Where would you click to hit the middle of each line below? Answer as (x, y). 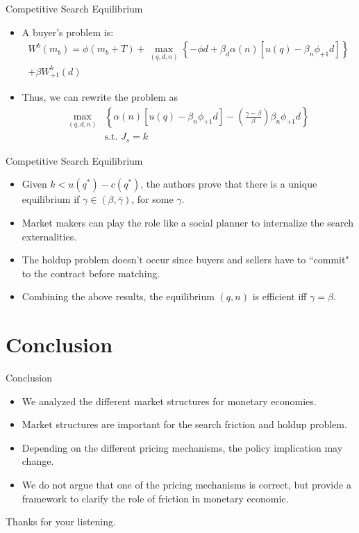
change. (38, 461)
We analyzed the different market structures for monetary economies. (169, 401)
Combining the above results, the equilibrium (118, 296)
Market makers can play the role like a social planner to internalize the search (187, 222)
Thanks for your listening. (61, 522)
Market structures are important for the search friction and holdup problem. (184, 424)
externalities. (49, 236)
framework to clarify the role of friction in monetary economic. (155, 498)
